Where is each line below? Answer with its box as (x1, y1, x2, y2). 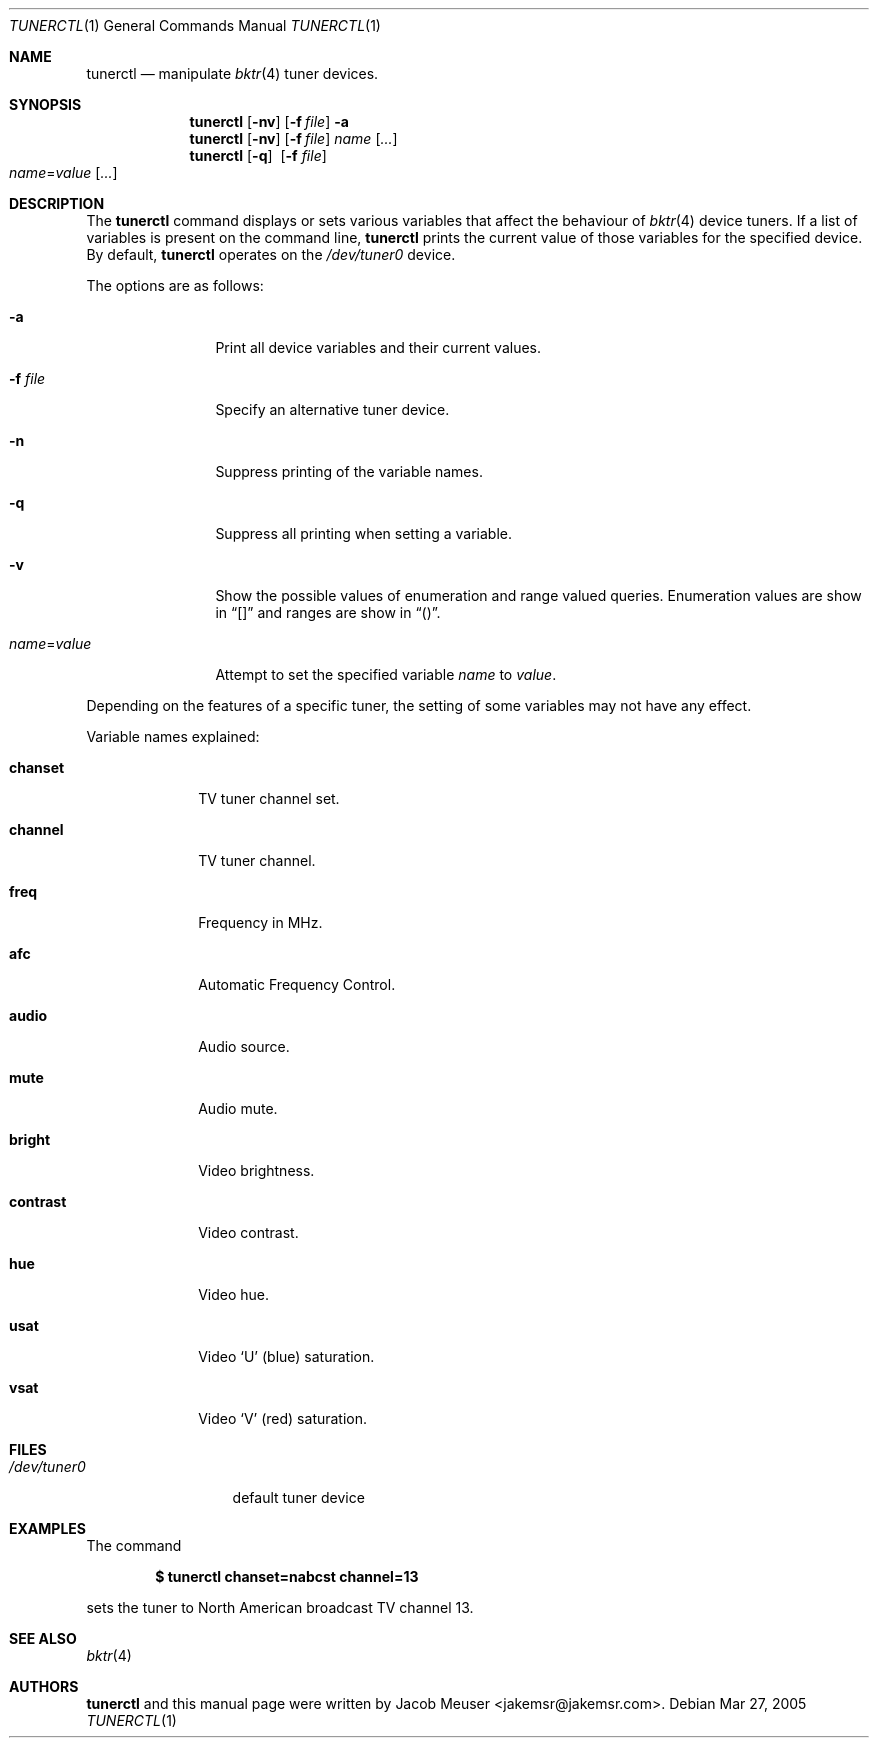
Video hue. (198, 1286, 270, 1303)
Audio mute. (198, 1100, 278, 1117)
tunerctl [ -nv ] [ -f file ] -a (189, 113, 349, 130)
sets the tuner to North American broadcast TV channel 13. (86, 1599, 474, 1616)
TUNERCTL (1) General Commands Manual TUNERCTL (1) (9, 17, 381, 34)
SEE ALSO (9, 1630, 77, 1647)
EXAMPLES (9, 1520, 86, 1537)
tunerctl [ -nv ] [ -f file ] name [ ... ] (189, 130, 398, 147)
